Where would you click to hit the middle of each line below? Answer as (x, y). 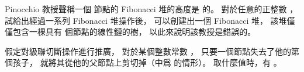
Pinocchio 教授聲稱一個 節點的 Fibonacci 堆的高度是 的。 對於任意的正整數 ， (151, 9)
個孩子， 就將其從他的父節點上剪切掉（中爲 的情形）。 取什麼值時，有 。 (143, 62)
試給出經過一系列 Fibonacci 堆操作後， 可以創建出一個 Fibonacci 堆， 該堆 (146, 20)
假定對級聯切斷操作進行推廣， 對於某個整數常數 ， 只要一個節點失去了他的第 (152, 51)
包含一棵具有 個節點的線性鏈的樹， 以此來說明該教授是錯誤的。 (134, 32)
